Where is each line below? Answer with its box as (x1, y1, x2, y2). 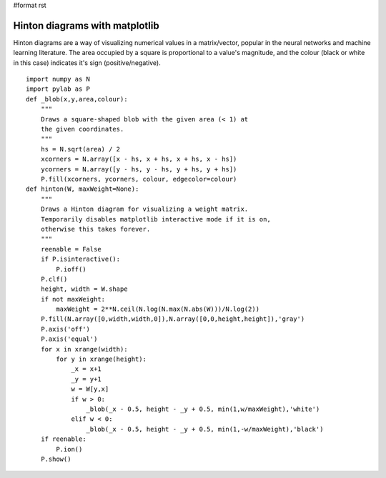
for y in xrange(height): (56, 355, 147, 364)
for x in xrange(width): (40, 345, 128, 353)
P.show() (40, 454, 71, 463)
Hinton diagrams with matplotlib (13, 19, 160, 31)
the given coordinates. (40, 125, 124, 134)
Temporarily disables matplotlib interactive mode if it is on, (40, 215, 271, 223)
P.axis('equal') (40, 335, 98, 343)
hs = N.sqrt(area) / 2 (40, 145, 121, 153)
